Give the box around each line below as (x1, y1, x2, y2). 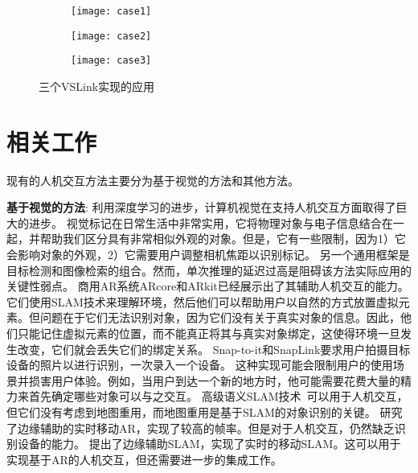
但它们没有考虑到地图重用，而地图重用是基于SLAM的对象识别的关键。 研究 (6, 404, 403, 420)
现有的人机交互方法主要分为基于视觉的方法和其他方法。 (6, 171, 299, 188)
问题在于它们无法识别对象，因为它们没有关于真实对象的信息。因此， (39, 309, 400, 326)
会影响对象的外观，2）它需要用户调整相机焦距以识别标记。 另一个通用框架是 (6, 246, 410, 263)
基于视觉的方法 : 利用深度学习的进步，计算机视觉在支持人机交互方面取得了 (6, 199, 396, 216)
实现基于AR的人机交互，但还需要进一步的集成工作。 (6, 450, 282, 467)
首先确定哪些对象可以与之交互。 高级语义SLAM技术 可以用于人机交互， (28, 388, 408, 405)
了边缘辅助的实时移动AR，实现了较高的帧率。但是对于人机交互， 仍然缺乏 (6, 419, 395, 436)
